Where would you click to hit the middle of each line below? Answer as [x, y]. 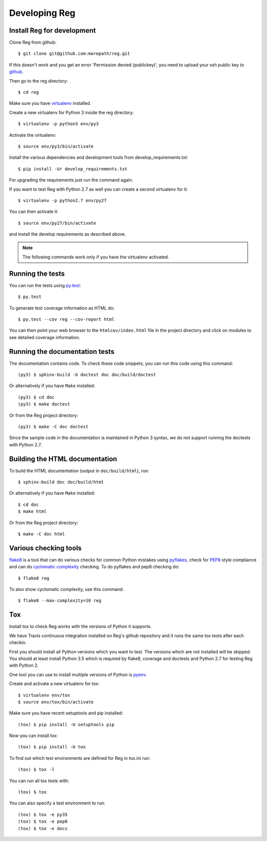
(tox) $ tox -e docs [43, 828]
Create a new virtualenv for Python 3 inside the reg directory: [71, 112]
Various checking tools [45, 548]
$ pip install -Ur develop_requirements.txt [73, 169]
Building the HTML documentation [63, 459]
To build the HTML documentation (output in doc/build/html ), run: [79, 471]
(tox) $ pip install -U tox [52, 747]
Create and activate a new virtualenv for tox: [54, 684]
